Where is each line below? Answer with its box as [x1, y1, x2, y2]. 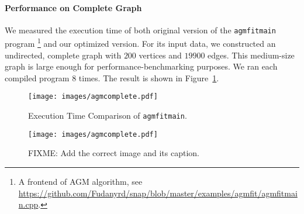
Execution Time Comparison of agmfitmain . [28, 109, 187, 122]
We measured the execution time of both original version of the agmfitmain [5, 23, 276, 36]
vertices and [139, 49, 182, 61]
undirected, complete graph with [5, 49, 122, 61]
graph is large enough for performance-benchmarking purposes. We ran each [5, 60, 278, 73]
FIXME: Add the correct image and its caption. [28, 147, 199, 159]
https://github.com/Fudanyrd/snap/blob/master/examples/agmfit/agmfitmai [18, 187, 298, 199]
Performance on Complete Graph [5, 1, 142, 13]
